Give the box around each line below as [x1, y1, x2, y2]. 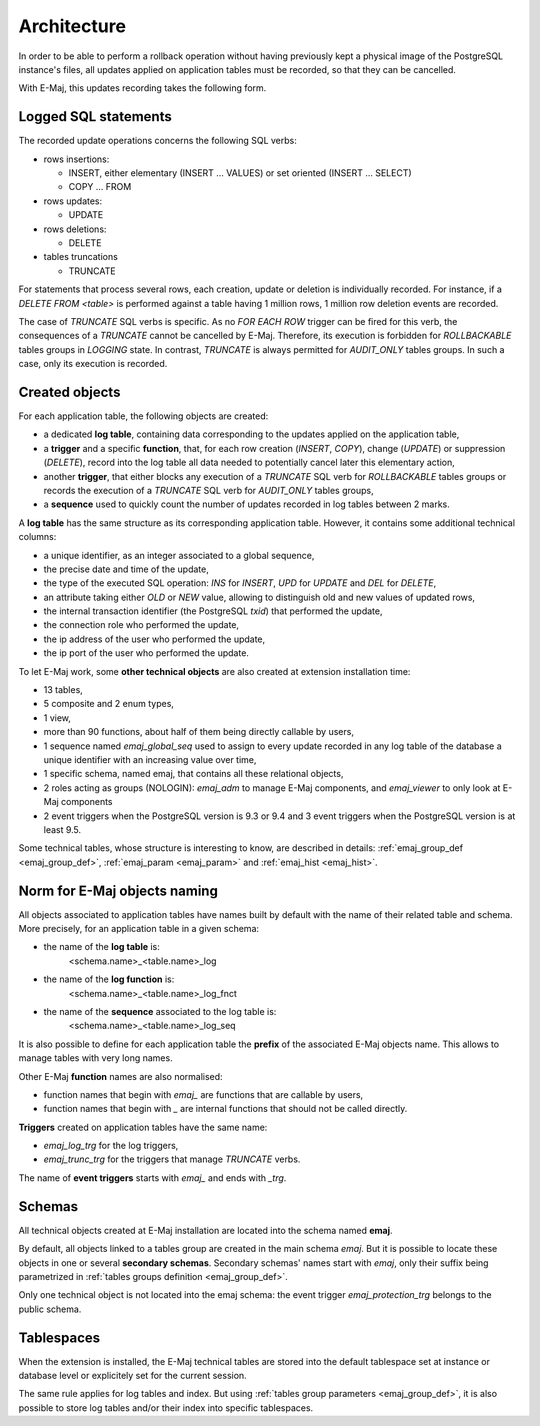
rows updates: [43, 195, 103, 207]
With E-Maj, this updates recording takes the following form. [18, 82, 267, 94]
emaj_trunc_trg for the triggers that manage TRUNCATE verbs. [43, 1153, 301, 1165]
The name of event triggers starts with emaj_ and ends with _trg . [18, 1171, 287, 1184]
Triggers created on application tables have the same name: [18, 1121, 268, 1133]
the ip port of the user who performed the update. [43, 647, 250, 659]
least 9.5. [43, 823, 82, 835]
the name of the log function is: [43, 973, 175, 985]
